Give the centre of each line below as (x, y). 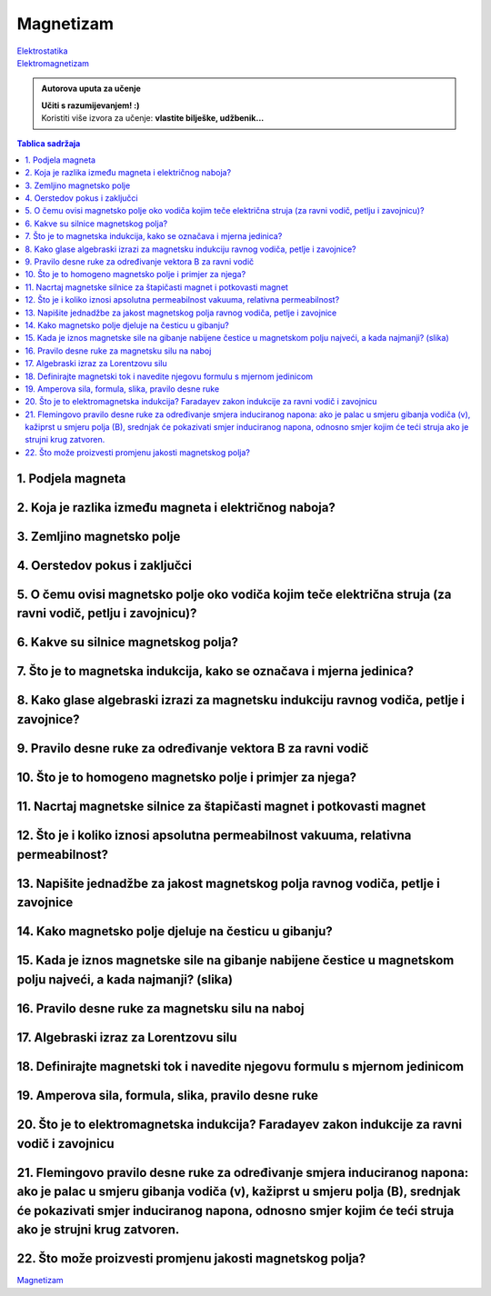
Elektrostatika (42, 51)
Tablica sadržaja (49, 143)
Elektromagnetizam (53, 63)
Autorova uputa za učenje (91, 89)
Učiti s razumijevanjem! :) (90, 105)
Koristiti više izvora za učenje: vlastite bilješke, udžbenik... (153, 118)
